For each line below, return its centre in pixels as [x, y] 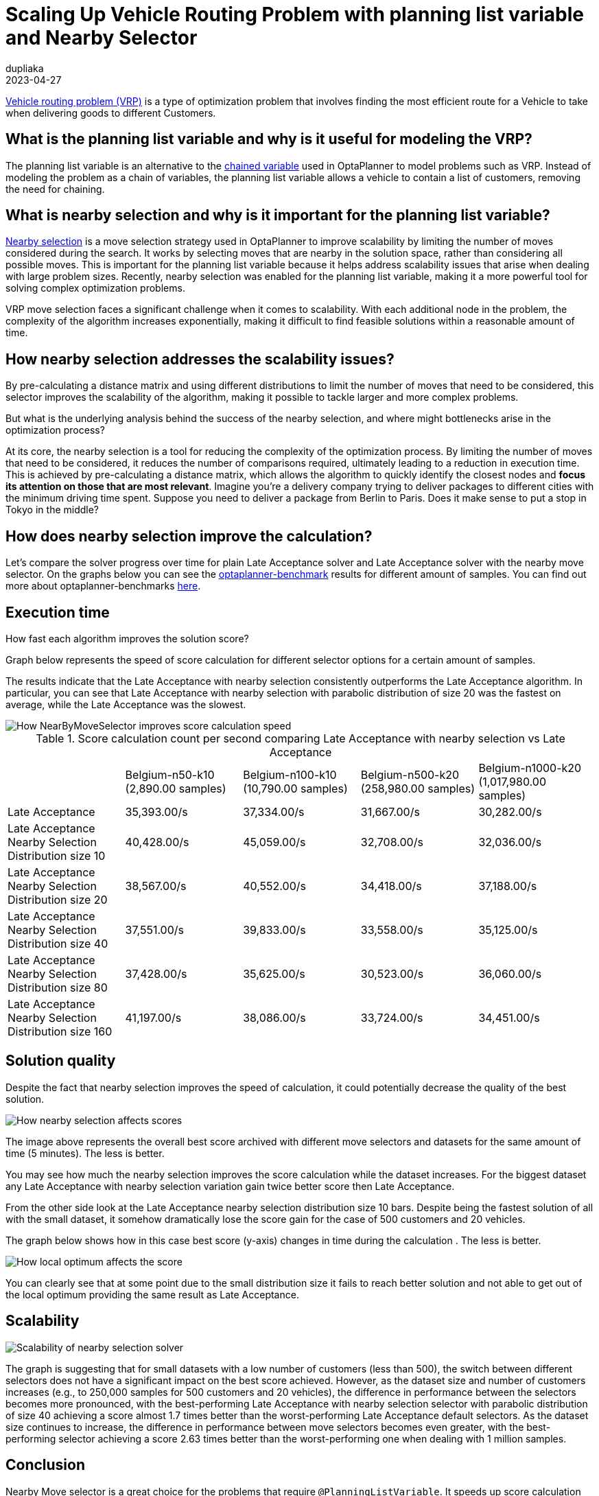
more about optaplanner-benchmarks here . [103, 586]
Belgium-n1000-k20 [530, 768]
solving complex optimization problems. [95, 288]
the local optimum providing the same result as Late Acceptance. [152, 1294]
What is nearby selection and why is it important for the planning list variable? [278, 215]
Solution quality [61, 1061]
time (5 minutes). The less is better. [85, 1153]
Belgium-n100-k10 [290, 774]
